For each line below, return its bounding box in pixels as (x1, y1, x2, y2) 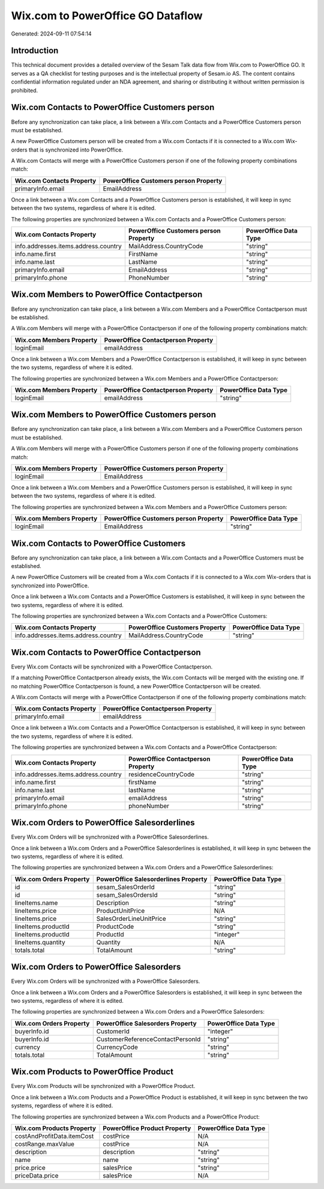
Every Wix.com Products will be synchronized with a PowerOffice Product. (11, 1083, 196, 1090)
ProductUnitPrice (96, 906, 145, 915)
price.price (14, 1163, 46, 1172)
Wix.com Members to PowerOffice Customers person (11, 409, 216, 420)
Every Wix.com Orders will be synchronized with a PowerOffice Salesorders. (11, 977, 200, 985)
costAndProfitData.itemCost (14, 1132, 94, 1140)
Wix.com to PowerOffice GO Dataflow (11, 9, 203, 22)
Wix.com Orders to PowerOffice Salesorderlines (11, 818, 195, 828)
